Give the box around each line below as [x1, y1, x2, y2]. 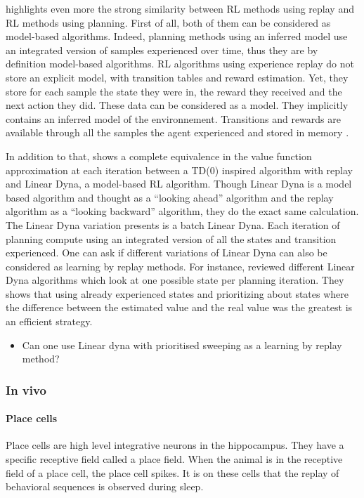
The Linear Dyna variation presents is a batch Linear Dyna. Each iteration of [6, 217, 340, 232]
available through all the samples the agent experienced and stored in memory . [6, 125, 349, 140]
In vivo [6, 381, 46, 398]
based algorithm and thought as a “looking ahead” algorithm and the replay [6, 190, 334, 204]
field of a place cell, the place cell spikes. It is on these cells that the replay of [6, 465, 339, 480]
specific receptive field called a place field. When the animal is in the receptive [6, 452, 343, 466]
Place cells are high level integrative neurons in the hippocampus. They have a [6, 438, 344, 452]
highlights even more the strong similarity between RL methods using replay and [6, 1, 354, 15]
